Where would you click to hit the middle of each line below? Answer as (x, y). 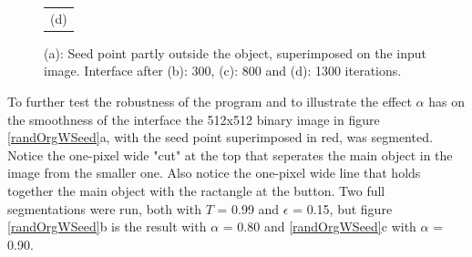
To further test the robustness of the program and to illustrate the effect (210, 102)
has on (446, 102)
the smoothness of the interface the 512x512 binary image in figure (194, 119)
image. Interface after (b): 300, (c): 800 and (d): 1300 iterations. (223, 71)
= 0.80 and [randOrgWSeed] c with (319, 226)
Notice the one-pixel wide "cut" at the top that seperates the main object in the (230, 154)
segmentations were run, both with (104, 208)
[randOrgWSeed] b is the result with (107, 226)
